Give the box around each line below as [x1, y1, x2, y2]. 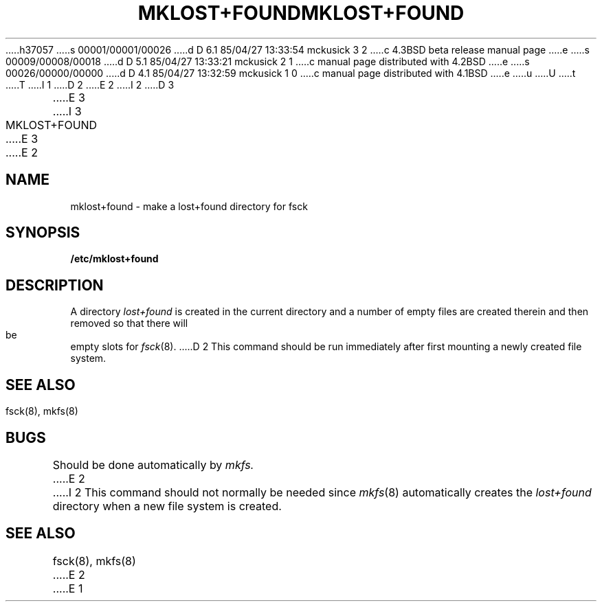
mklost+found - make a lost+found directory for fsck [70, 200, 308, 212]
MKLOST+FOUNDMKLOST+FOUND [137, 1, 465, 25]
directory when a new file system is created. [52, 499, 282, 513]
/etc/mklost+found [70, 253, 159, 265]
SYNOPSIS [5, 224, 80, 242]
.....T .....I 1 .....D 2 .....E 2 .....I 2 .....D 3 [5, 78, 175, 91]
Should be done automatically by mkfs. [52, 457, 254, 472]
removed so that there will [70, 317, 188, 330]
